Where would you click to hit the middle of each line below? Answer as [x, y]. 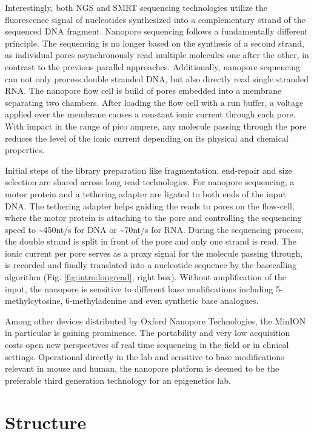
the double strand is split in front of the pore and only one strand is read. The [151, 241]
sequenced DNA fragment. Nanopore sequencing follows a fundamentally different [156, 31]
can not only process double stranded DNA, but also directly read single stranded [157, 78]
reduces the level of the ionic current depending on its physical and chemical [147, 138]
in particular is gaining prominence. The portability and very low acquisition [148, 333]
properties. [25, 150]
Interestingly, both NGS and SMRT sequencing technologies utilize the [136, 7]
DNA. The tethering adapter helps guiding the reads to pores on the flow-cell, [150, 205]
